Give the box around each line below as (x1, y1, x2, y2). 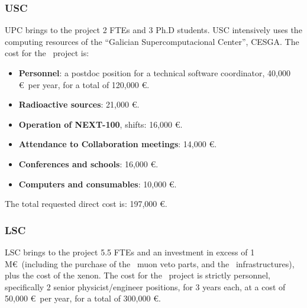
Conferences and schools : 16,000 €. (18, 157, 159, 170)
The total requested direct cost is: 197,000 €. (5, 197, 167, 210)
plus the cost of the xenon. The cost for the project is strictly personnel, (5, 269, 270, 281)
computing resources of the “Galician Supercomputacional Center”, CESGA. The (5, 35, 299, 47)
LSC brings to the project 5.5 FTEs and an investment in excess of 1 (5, 245, 255, 258)
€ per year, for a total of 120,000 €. (18, 78, 150, 90)
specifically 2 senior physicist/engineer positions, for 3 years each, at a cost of (5, 280, 286, 293)
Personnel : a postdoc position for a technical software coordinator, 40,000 (18, 67, 290, 79)
